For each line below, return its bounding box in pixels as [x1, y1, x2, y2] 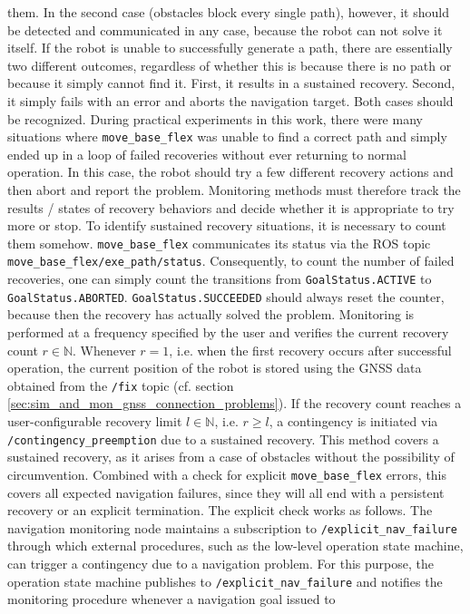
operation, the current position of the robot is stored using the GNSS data [7, 358, 422, 377]
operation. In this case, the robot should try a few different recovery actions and [7, 162, 454, 181]
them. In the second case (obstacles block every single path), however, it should [7, 3, 449, 21]
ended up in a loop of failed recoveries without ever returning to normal [7, 144, 406, 163]
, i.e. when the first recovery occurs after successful [169, 340, 452, 359]
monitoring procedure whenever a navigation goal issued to [7, 590, 336, 609]
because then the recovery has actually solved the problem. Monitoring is [7, 305, 415, 324]
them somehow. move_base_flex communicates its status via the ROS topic [7, 233, 431, 252]
